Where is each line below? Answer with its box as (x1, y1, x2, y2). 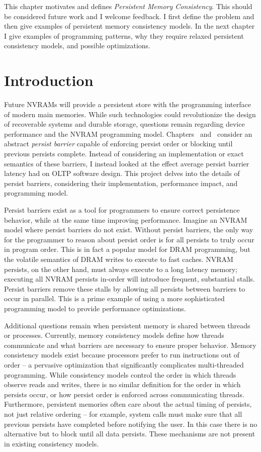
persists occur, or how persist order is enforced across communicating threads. (4, 389, 244, 399)
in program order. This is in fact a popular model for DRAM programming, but (4, 244, 250, 254)
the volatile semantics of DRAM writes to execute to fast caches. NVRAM (4, 254, 233, 264)
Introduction (4, 70, 94, 91)
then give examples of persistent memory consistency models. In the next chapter (4, 21, 255, 31)
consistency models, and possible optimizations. (4, 40, 150, 51)
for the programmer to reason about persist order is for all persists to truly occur (4, 234, 254, 244)
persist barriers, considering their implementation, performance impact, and (4, 177, 238, 188)
